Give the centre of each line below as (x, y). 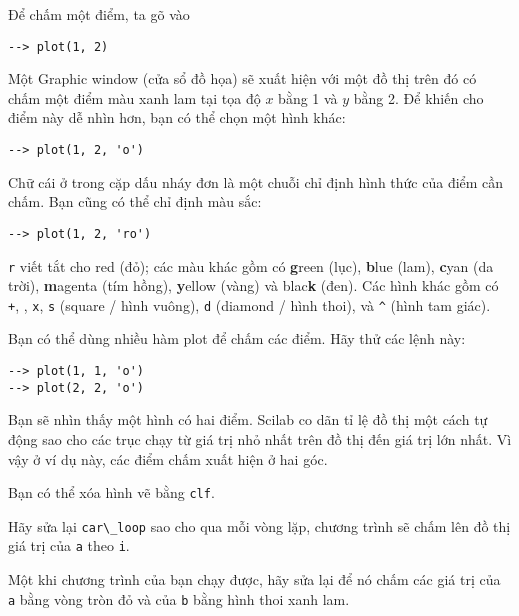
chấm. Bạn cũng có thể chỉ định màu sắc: (135, 201)
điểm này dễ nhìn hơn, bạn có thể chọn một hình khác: (177, 117)
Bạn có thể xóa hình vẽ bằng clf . (111, 492)
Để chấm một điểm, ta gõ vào (99, 14)
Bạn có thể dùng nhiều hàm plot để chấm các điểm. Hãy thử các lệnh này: (237, 338)
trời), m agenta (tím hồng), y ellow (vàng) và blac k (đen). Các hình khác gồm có (253, 285)
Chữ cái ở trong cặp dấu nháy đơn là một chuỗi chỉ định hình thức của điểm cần (256, 181)
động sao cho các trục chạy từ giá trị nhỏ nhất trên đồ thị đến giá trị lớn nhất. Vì (260, 438)
